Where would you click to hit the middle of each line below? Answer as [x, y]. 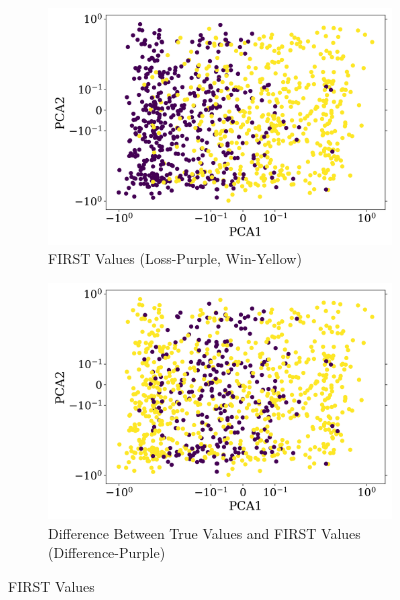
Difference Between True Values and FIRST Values [204, 532]
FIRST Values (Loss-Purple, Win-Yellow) [175, 258]
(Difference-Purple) [107, 552]
